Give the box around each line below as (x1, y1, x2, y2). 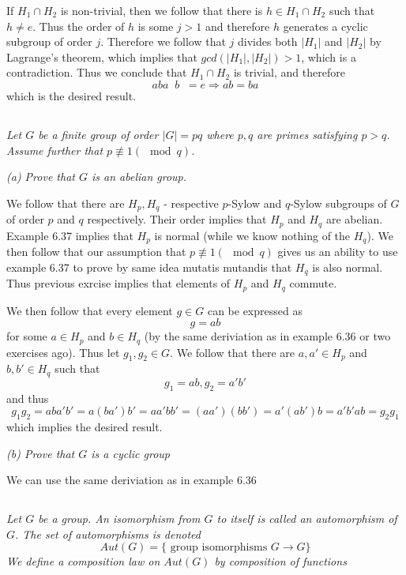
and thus (6, 389, 49, 406)
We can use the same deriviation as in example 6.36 (6, 472, 257, 488)
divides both (238, 33, 298, 50)
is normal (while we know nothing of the (154, 227, 351, 243)
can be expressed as (207, 302, 303, 318)
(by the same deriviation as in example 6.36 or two (144, 328, 391, 344)
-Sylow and (227, 194, 282, 211)
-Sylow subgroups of (290, 194, 387, 211)
